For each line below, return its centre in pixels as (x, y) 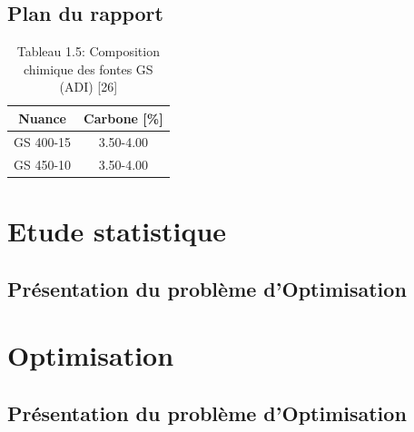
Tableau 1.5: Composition (88, 51)
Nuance (42, 118)
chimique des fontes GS (89, 69)
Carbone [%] (123, 118)
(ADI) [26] (89, 87)
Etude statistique (117, 230)
